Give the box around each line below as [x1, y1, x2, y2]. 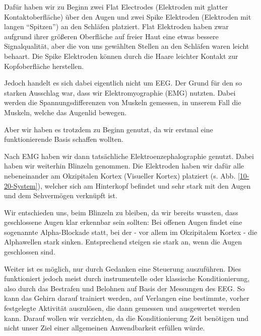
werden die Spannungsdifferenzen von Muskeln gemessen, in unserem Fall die [4, 97, 241, 108]
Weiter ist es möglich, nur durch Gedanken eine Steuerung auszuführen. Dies [4, 263, 241, 274]
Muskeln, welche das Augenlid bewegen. [4, 107, 127, 117]
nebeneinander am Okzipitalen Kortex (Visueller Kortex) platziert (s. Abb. [4, 170, 236, 181]
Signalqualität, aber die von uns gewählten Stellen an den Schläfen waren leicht [4, 41, 249, 51]
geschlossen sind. [4, 246, 55, 257]
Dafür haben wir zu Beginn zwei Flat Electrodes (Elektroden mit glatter [4, 2, 228, 12]
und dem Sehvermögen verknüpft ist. [4, 190, 117, 201]
